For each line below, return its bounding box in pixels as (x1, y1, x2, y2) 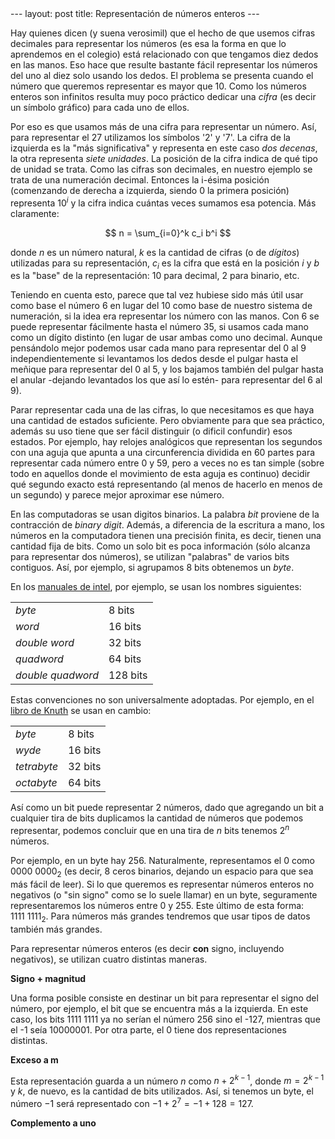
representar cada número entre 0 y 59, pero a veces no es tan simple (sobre (10, 457, 325, 469)
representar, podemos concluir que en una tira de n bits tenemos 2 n (10, 823, 290, 837)
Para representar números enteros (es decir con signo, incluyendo (10, 942, 285, 954)
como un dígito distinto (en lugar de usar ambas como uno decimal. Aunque (10, 332, 323, 344)
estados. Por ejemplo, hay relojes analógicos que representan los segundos (10, 436, 323, 448)
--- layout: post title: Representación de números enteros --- (10, 8, 260, 19)
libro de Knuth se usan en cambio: (10, 705, 152, 717)
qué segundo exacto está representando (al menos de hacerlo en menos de (10, 478, 323, 491)
